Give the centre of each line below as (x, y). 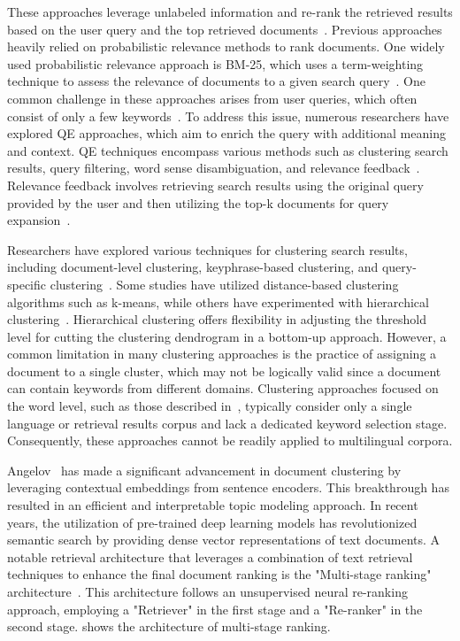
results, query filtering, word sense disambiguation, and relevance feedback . (214, 168)
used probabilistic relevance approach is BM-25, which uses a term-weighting (215, 63)
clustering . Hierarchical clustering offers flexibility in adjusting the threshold (217, 319)
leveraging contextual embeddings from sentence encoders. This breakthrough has (228, 487)
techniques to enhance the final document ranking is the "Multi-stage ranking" (219, 574)
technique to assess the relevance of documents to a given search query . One (217, 81)
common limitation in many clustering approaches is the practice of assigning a (222, 354)
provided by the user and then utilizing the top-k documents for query (198, 202)
